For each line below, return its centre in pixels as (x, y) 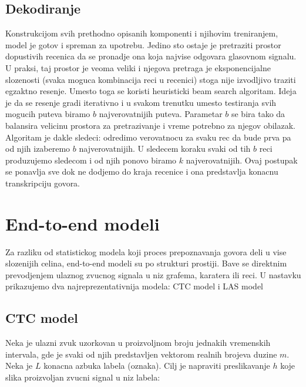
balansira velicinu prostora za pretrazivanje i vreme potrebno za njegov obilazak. (150, 125)
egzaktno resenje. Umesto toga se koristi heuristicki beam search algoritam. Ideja (151, 91)
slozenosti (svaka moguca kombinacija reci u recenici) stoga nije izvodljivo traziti (151, 79)
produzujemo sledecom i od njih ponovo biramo (91, 160)
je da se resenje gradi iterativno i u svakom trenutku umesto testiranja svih (141, 102)
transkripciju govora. (43, 183)
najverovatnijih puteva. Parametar (161, 114)
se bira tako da (258, 114)
